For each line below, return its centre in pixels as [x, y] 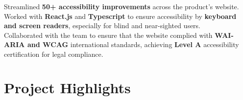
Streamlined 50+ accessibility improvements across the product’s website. [121, 6]
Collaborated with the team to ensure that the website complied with [108, 35]
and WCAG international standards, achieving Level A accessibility [133, 44]
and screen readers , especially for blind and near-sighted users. [102, 25]
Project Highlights [67, 87]
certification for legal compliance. [54, 54]
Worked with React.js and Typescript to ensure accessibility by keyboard [120, 16]
